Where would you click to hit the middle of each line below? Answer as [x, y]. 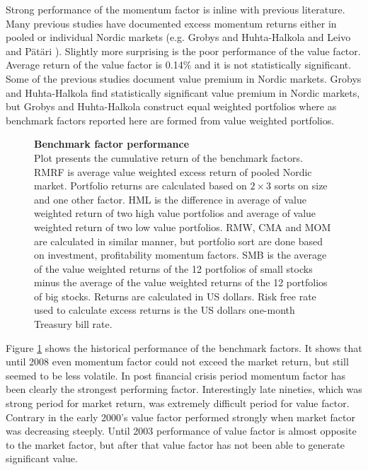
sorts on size [301, 186]
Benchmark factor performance [112, 144]
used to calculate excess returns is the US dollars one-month [165, 310]
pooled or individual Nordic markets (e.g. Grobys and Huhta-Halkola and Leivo [178, 37]
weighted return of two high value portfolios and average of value [175, 213]
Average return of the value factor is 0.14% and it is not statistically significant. [179, 65]
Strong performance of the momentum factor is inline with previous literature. [176, 9]
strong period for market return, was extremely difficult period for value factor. [178, 403]
